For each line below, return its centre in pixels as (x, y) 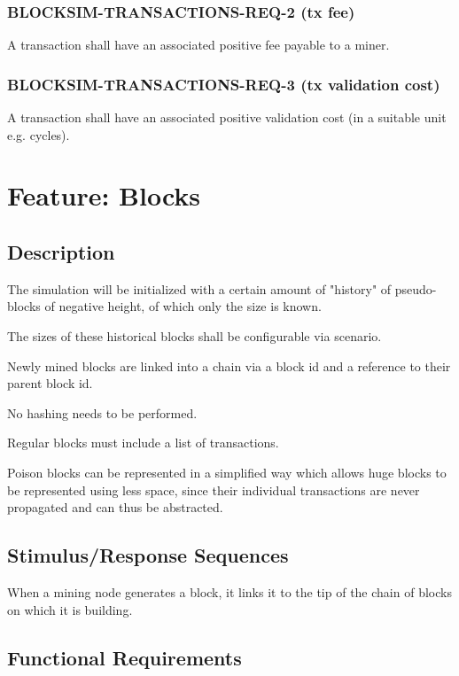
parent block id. (50, 383)
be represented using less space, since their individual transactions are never (214, 490)
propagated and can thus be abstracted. (115, 507)
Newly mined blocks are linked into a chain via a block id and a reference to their (229, 365)
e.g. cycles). (39, 134)
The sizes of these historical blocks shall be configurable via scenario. (194, 335)
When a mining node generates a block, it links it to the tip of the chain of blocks (229, 591)
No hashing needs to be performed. (102, 412)
